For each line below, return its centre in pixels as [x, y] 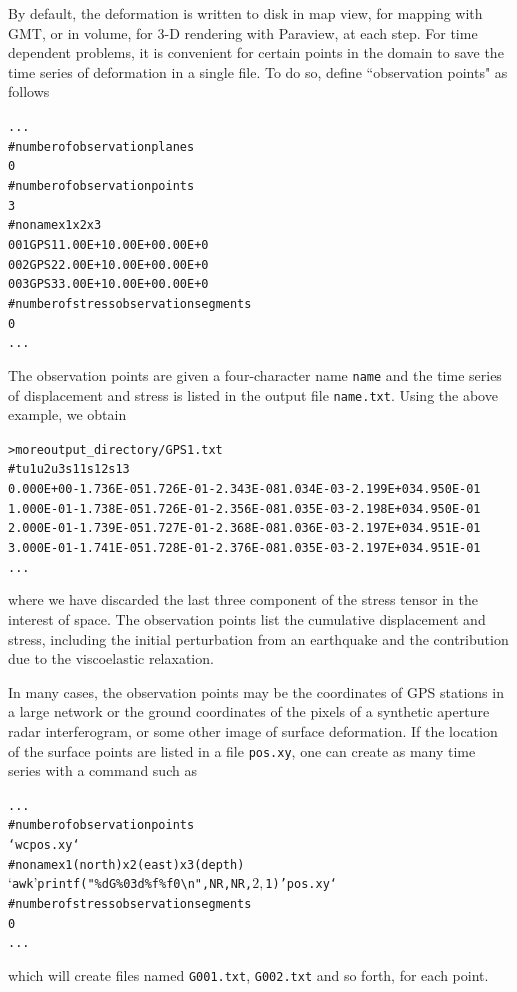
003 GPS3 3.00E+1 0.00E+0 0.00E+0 [108, 284]
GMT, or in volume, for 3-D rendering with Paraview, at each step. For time [243, 32]
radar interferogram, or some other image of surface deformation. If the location [253, 730]
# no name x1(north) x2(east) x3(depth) [126, 864]
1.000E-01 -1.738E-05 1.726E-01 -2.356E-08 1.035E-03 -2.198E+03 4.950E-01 [244, 508]
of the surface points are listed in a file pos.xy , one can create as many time [242, 750]
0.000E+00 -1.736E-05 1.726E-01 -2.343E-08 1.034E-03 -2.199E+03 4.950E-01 [244, 489]
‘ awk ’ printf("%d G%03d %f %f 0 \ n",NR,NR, [130, 882]
